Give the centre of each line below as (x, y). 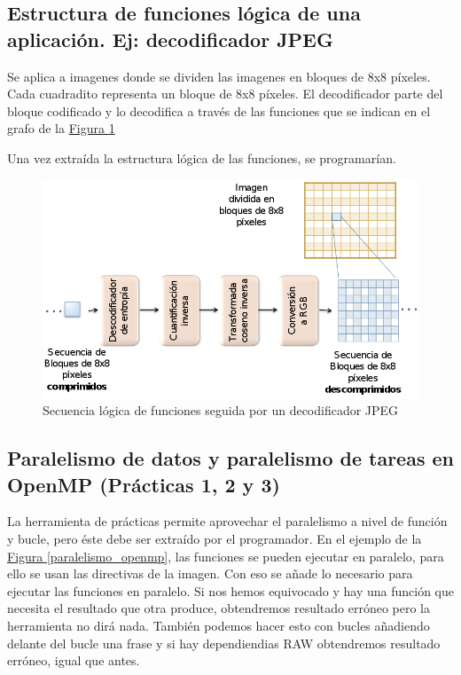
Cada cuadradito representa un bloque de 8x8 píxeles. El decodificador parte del (225, 94)
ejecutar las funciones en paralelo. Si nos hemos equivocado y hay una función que (231, 590)
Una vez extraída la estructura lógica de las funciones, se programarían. (202, 157)
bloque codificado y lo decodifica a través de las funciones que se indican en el (219, 110)
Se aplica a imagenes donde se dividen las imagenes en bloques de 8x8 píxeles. (219, 76)
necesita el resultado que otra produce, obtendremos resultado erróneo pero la (219, 608)
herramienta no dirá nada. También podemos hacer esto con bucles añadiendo (219, 625)
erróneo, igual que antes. (74, 660)
